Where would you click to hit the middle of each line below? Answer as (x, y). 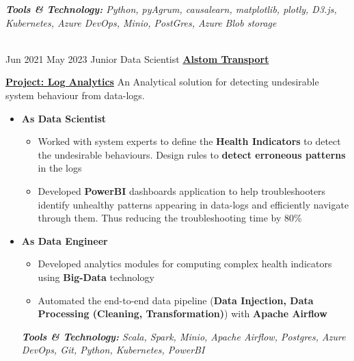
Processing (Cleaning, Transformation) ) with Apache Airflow (182, 313)
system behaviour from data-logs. (75, 95)
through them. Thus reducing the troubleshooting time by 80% (170, 218)
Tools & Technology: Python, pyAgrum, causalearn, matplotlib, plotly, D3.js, (171, 9)
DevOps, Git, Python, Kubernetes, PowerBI (113, 350)
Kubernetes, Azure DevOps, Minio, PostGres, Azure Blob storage (141, 22)
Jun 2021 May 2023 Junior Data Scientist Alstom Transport (137, 58)
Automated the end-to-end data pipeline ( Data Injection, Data (176, 300)
